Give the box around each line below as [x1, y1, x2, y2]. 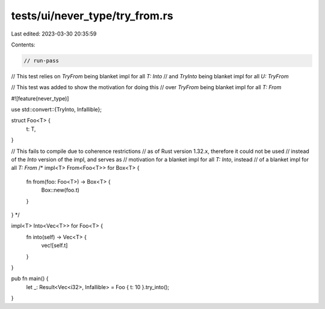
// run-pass [23, 57, 60, 64]
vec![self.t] [41, 242, 68, 249]
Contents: [11, 41, 36, 48]
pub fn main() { [11, 275, 49, 282]
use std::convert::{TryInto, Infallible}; [11, 106, 102, 113]
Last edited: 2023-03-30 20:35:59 [11, 30, 97, 37]
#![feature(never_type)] [11, 95, 69, 102]
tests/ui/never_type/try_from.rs [11, 9, 174, 22]
